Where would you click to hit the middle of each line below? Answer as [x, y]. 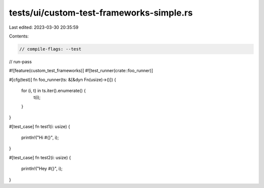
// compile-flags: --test [50, 49]
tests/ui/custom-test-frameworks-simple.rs [101, 13]
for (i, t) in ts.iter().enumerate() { [54, 91]
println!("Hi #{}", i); [40, 138]
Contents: [19, 36]
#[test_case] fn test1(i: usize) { [40, 126]
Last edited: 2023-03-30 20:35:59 [44, 27]
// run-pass [20, 61]
